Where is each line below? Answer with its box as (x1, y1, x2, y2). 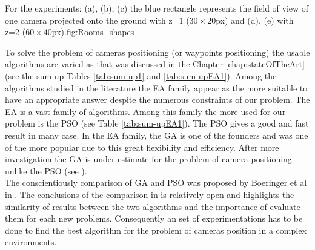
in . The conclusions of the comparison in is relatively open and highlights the (5, 188, 294, 200)
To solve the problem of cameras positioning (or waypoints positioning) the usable (5, 45, 310, 58)
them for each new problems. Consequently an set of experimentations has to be (5, 212, 303, 225)
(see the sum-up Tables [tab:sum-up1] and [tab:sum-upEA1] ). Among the (5, 69, 277, 82)
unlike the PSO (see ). (5, 164, 87, 177)
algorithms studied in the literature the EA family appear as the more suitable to (5, 81, 308, 94)
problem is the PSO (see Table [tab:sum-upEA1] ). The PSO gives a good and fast (5, 117, 309, 130)
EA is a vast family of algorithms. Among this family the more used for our (5, 105, 286, 117)
